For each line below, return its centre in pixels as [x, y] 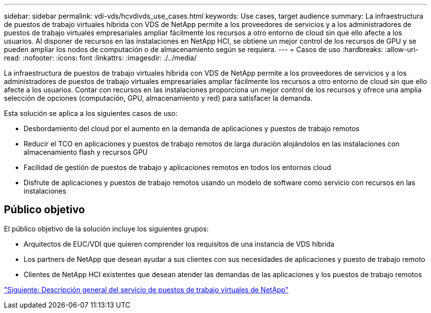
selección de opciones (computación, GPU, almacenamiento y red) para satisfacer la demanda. [158, 98]
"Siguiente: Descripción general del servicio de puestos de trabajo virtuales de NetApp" [146, 289]
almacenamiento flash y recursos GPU [86, 152]
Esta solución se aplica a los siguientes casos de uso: [91, 113]
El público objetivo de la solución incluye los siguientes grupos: [107, 228]
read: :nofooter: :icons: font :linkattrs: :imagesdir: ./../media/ [100, 58]
